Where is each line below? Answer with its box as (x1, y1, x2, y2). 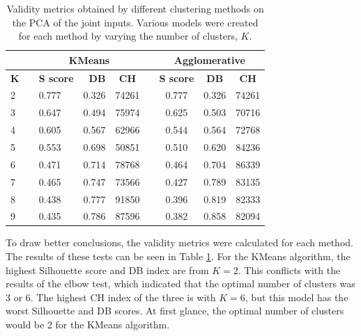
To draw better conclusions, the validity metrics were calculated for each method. (6, 235, 353, 250)
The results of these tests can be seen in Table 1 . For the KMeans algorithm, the (6, 249, 351, 264)
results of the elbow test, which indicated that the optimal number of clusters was (6, 276, 355, 291)
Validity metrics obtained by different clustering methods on (6, 1, 264, 15)
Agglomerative (174, 52, 245, 67)
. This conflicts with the (238, 262, 341, 277)
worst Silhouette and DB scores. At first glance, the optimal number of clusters (6, 303, 344, 318)
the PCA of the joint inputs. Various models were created (12, 15, 259, 29)
